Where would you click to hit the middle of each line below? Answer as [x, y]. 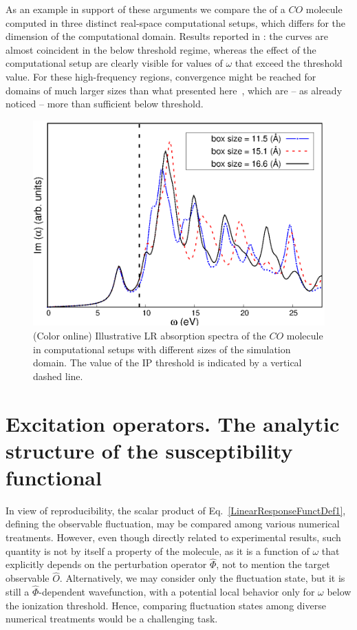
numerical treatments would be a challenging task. [112, 619]
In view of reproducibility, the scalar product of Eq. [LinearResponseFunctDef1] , [176, 510]
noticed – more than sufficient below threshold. [105, 104]
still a [18, 592]
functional [54, 477]
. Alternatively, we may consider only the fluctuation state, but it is [202, 578]
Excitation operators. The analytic [173, 423]
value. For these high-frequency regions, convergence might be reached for [161, 76]
